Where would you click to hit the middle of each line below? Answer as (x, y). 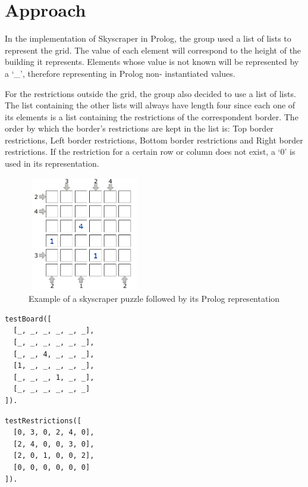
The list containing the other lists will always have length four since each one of (150, 105)
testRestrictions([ (43, 421)
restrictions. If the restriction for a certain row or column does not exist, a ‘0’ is (150, 152)
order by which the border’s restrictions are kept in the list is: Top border (139, 128)
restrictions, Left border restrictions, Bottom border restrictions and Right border (154, 140)
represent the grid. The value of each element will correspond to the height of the (153, 50)
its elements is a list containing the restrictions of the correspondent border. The (152, 116)
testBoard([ (28, 319)
